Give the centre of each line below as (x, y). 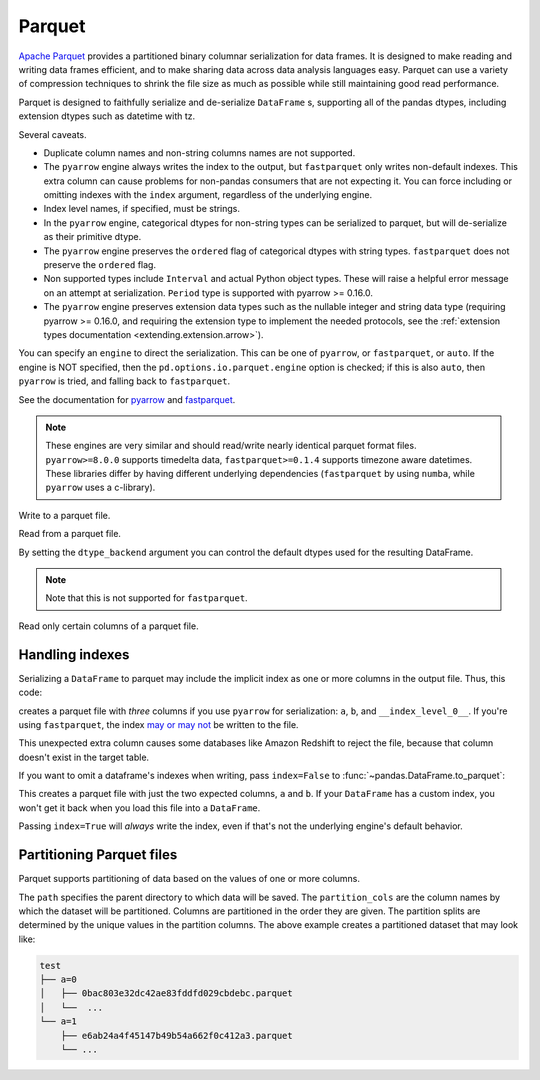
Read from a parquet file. (70, 534)
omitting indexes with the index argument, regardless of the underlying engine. (208, 195)
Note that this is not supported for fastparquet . (147, 598)
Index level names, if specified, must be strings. (141, 209)
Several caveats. (52, 134)
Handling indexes (74, 654)
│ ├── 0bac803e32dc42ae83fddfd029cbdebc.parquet (166, 993)
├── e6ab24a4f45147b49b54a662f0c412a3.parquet (177, 1035)
